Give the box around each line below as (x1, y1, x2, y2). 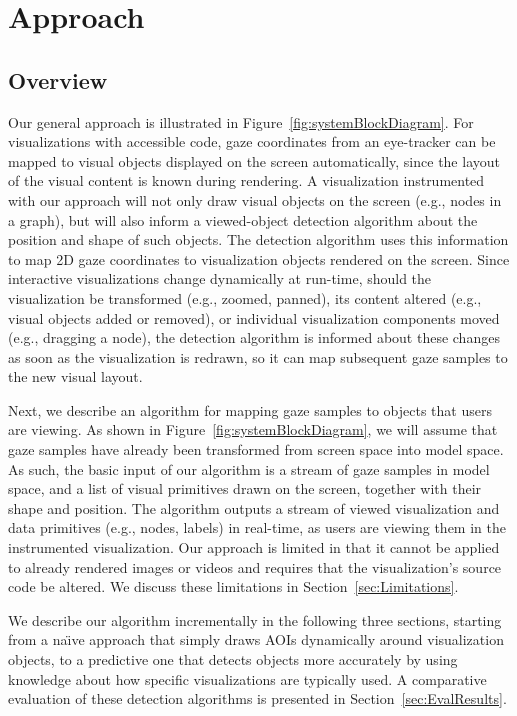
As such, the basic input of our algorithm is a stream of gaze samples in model (8, 458, 490, 479)
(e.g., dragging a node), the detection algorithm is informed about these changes (8, 327, 500, 348)
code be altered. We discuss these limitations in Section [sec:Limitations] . (8, 576, 459, 597)
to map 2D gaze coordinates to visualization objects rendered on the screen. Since (8, 248, 510, 269)
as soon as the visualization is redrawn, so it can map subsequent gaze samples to (8, 346, 508, 367)
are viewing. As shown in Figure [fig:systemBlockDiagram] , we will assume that (8, 419, 498, 440)
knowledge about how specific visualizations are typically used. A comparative (8, 668, 487, 689)
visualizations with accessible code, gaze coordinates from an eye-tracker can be (8, 131, 496, 152)
